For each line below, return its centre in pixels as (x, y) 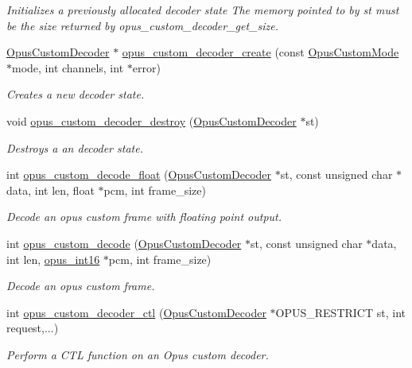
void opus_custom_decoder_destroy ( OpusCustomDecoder (152, 120)
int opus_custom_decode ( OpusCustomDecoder (124, 243)
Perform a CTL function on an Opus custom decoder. (138, 354)
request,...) (33, 328)
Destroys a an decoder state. (75, 147)
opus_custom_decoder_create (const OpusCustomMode (260, 52)
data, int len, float (51, 190)
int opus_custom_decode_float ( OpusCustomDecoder (139, 174)
